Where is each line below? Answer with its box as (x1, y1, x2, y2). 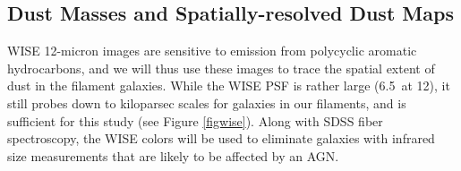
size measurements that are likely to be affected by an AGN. (7, 146, 339, 165)
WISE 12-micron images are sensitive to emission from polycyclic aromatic (7, 41, 417, 60)
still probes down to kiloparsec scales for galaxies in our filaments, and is (7, 93, 406, 112)
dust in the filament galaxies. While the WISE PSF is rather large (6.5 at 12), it (7, 76, 450, 95)
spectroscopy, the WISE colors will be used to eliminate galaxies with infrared (7, 129, 435, 148)
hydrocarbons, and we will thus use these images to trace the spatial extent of (7, 58, 435, 77)
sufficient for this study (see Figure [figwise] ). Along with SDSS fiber (7, 111, 383, 130)
